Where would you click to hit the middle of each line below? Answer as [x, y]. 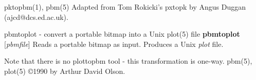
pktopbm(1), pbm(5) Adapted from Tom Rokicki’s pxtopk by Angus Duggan [125, 7]
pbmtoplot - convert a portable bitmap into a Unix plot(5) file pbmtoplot [122, 34]
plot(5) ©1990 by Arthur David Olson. [65, 71]
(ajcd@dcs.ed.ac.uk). [36, 17]
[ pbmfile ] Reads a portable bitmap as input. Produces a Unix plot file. [114, 44]
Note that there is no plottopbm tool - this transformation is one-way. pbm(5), [128, 61]
